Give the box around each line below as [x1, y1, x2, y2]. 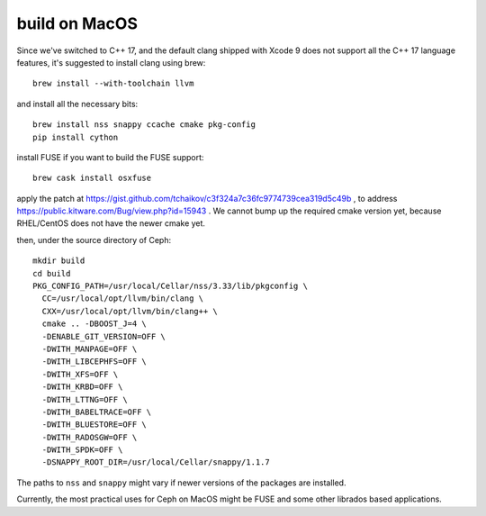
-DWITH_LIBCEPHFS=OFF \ [41, 357, 148, 367]
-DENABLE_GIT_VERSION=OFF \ [41, 331, 166, 341]
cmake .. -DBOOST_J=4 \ [41, 319, 148, 329]
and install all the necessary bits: [16, 98, 139, 109]
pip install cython [32, 131, 119, 142]
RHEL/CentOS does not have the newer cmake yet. [16, 218, 206, 229]
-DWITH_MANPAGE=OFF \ [41, 343, 138, 354]
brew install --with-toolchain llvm [32, 78, 194, 89]
